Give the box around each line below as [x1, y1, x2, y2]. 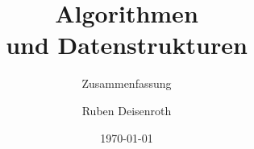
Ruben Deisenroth [81, 101, 172, 118]
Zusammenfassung [81, 75, 172, 92]
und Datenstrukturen [6, 28, 248, 61]
